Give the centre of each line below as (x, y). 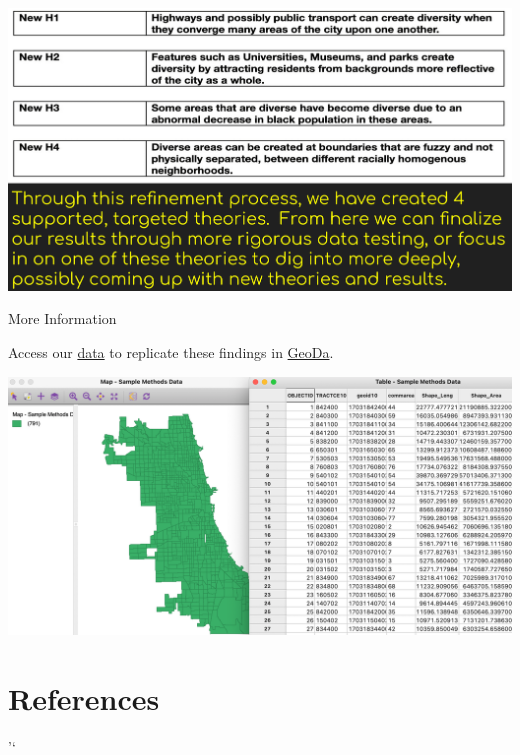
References (84, 698)
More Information (62, 318)
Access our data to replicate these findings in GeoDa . (171, 351)
